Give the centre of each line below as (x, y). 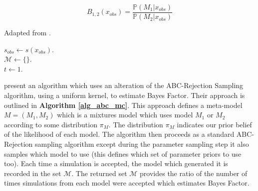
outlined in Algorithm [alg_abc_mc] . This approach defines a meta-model (123, 105)
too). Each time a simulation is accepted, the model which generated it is (116, 163)
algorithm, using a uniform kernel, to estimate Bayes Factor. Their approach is (125, 95)
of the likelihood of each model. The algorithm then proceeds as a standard (119, 134)
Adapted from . (27, 33)
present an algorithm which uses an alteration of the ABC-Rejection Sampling (124, 85)
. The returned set (99, 173)
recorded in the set (33, 173)
